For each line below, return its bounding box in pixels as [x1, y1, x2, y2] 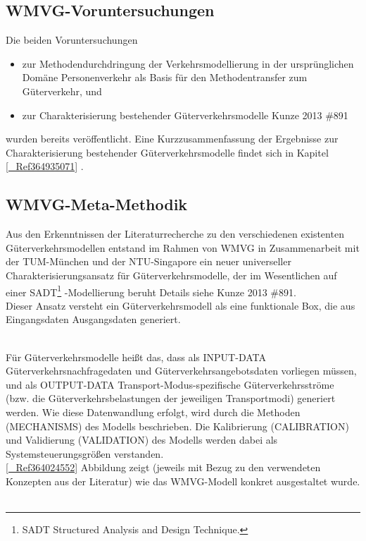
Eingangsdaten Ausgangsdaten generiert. [6, 312, 181, 327]
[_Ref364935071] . [6, 159, 84, 174]
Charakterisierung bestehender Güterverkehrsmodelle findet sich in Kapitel [6, 145, 329, 159]
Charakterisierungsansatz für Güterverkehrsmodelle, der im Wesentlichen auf [6, 267, 337, 282]
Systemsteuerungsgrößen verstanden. [6, 446, 164, 461]
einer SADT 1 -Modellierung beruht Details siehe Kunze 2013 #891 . [6, 282, 296, 299]
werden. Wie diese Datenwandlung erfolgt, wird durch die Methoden [6, 404, 301, 419]
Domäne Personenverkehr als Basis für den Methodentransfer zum [22, 70, 308, 85]
